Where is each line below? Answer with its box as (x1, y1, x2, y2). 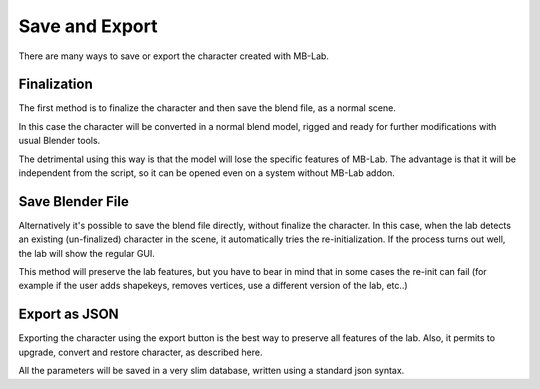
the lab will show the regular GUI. (18, 247, 155, 259)
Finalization (18, 76, 94, 93)
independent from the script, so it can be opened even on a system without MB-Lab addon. (18, 167, 395, 179)
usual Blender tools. (18, 135, 101, 147)
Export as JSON (18, 306, 119, 323)
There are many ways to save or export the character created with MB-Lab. (18, 50, 330, 62)
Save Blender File (18, 193, 129, 210)
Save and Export (18, 15, 158, 37)
